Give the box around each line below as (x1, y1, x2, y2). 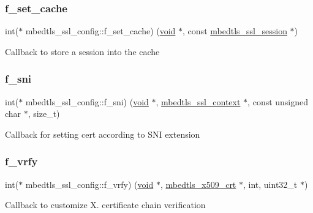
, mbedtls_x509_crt (160, 177, 236, 190)
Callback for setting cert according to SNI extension (5, 127, 200, 140)
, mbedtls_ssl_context (156, 95, 241, 108)
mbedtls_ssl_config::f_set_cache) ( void (25, 24, 176, 37)
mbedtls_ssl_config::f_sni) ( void (25, 95, 149, 108)
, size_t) (28, 107, 60, 120)
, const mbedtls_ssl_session (183, 24, 287, 37)
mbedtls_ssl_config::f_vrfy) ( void (25, 177, 154, 190)
